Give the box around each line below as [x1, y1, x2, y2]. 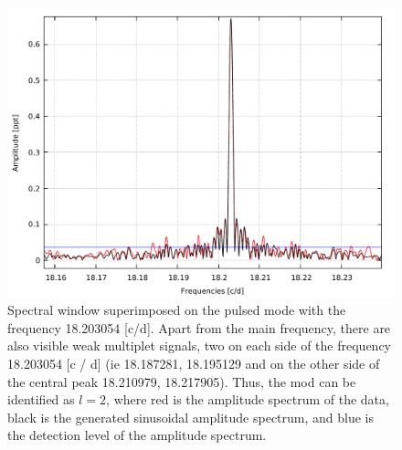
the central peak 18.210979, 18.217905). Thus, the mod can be [7, 372, 356, 391]
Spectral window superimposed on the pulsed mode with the [7, 300, 346, 319]
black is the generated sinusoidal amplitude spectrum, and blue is [7, 407, 375, 426]
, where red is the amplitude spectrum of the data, [106, 390, 389, 409]
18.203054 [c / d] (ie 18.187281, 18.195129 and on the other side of [7, 353, 380, 372]
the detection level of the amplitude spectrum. [7, 425, 267, 445]
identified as [7, 390, 75, 409]
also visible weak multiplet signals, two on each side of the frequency [7, 336, 391, 355]
